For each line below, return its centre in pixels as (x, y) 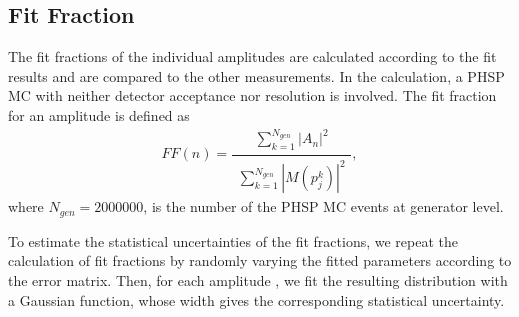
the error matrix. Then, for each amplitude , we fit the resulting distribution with (258, 279)
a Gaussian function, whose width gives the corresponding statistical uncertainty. (256, 299)
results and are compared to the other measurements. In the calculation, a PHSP (256, 75)
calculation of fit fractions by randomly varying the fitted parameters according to (260, 260)
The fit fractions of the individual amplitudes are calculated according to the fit (252, 56)
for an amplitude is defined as (99, 114)
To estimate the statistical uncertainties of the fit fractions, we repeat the (233, 240)
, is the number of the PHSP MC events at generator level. (323, 206)
